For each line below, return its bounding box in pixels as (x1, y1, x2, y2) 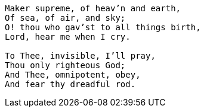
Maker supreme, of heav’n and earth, (5, 4, 181, 13)
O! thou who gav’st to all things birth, (5, 23, 201, 32)
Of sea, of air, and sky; (5, 13, 126, 23)
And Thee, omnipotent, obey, (5, 70, 141, 79)
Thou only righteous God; (5, 60, 126, 70)
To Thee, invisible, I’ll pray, (5, 51, 156, 60)
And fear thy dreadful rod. (5, 79, 136, 89)
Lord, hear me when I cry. (5, 32, 131, 41)
